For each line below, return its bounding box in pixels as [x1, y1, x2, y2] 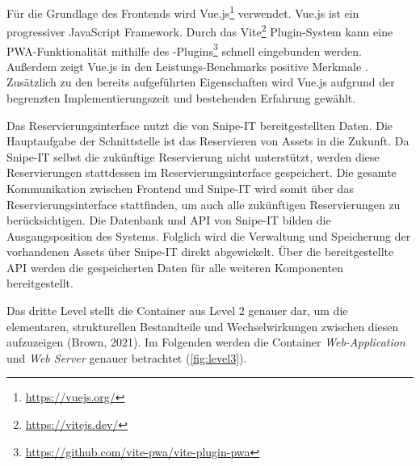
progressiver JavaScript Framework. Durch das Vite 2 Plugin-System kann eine [6, 21, 393, 40]
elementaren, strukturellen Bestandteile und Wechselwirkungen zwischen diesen [6, 317, 399, 334]
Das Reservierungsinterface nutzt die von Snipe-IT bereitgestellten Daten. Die [6, 116, 393, 133]
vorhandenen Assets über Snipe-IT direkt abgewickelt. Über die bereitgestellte [6, 243, 394, 260]
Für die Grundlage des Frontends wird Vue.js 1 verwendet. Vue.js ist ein [6, 2, 359, 21]
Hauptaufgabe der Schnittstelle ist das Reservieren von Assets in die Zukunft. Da [6, 132, 409, 149]
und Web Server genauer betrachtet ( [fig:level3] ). [6, 349, 247, 366]
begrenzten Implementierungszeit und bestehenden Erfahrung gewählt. [6, 89, 356, 106]
